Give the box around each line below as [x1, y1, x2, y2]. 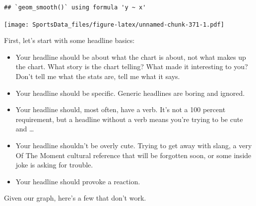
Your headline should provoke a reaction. [15, 176, 140, 186]
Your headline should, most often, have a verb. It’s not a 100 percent [15, 104, 226, 115]
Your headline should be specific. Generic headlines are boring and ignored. [15, 87, 245, 98]
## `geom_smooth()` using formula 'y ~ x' [4, 4, 146, 11]
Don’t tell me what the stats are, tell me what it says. [15, 71, 180, 82]
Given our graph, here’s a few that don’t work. [4, 193, 146, 203]
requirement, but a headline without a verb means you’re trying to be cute [15, 114, 243, 124]
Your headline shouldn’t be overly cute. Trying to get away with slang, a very [15, 140, 252, 150]
